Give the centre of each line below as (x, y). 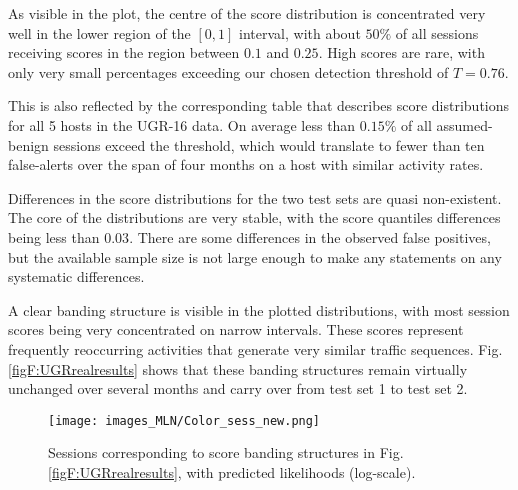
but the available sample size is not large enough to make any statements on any (255, 256)
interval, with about (300, 32)
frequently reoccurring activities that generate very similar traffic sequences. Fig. (255, 348)
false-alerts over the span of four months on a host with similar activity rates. (246, 164)
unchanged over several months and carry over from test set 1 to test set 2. (238, 388)
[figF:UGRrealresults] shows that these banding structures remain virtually (238, 368)
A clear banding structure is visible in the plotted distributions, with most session (259, 309)
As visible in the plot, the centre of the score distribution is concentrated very (247, 13)
